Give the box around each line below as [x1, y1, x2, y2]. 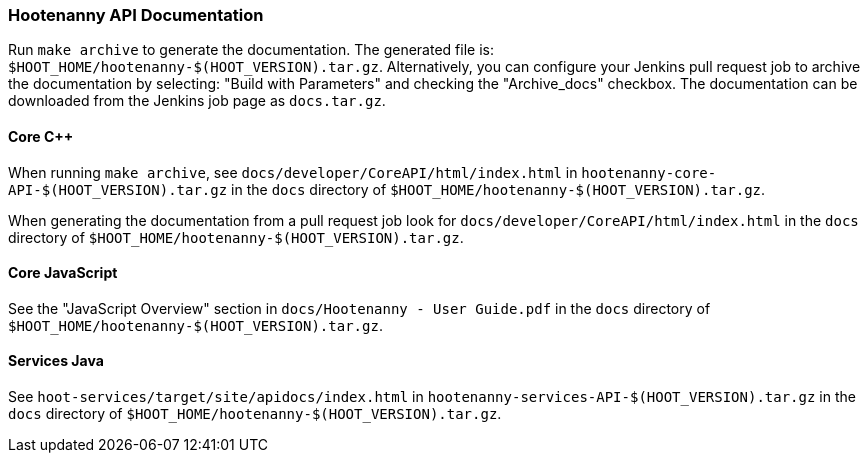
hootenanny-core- [581, 164, 717, 181]
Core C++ [8, 127, 74, 145]
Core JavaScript [8, 264, 118, 282]
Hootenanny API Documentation [8, 5, 264, 25]
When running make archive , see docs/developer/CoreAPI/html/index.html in [8, 163, 578, 181]
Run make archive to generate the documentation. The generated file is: [8, 41, 494, 59]
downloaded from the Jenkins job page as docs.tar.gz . [8, 92, 386, 110]
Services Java [8, 352, 104, 370]
